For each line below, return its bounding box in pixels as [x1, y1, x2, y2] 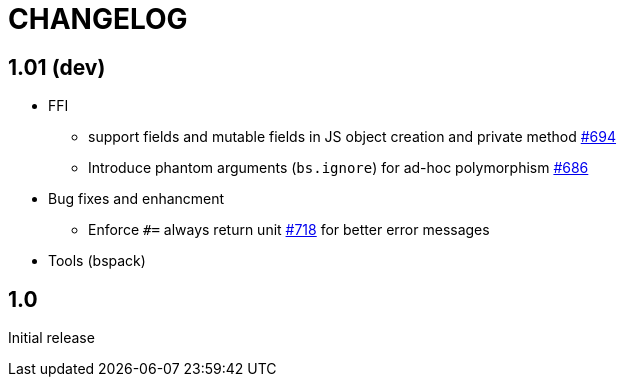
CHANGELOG [8, 2, 188, 36]
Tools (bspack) [48, 252, 146, 270]
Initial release [8, 329, 95, 347]
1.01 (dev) [8, 54, 106, 80]
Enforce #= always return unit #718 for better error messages [88, 221, 490, 239]
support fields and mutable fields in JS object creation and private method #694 [88, 128, 617, 146]
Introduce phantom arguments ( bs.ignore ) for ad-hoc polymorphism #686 [88, 159, 589, 177]
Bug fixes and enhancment [48, 190, 225, 208]
